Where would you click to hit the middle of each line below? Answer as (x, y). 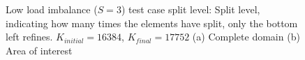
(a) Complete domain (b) (246, 37)
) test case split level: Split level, (191, 9)
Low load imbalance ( (52, 9)
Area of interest (39, 50)
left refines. (29, 37)
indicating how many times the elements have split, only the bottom (152, 23)
